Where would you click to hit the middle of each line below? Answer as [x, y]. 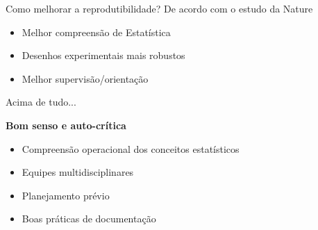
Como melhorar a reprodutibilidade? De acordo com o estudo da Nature [159, 8]
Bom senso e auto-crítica [66, 125]
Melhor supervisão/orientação [85, 78]
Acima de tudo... [41, 102]
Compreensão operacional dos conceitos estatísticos [131, 148]
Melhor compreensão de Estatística [96, 32]
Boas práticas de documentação [89, 219]
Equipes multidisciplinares [78, 172]
